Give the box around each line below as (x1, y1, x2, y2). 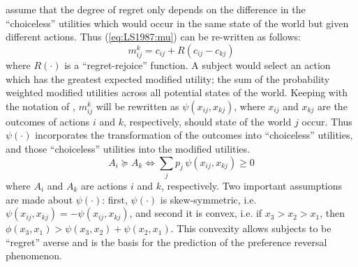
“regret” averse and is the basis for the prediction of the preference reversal (6, 234, 327, 249)
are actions (81, 178, 128, 192)
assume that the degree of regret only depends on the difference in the (6, 2, 306, 16)
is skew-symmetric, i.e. (160, 192, 257, 206)
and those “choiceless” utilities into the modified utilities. (6, 142, 250, 156)
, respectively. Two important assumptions (161, 178, 343, 192)
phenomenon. (6, 248, 62, 263)
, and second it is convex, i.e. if (129, 206, 262, 220)
